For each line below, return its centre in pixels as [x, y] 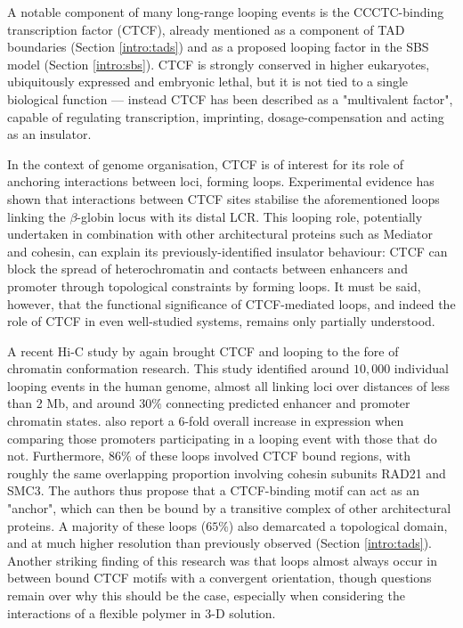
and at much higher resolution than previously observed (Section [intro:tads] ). [219, 543]
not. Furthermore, [56, 456]
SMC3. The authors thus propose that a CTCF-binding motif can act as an [213, 490]
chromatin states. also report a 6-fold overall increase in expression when [206, 421]
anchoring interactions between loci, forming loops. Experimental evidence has [221, 181]
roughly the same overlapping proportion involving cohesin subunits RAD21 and [227, 473]
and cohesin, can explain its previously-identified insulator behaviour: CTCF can [227, 251]
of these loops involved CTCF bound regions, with [273, 456]
